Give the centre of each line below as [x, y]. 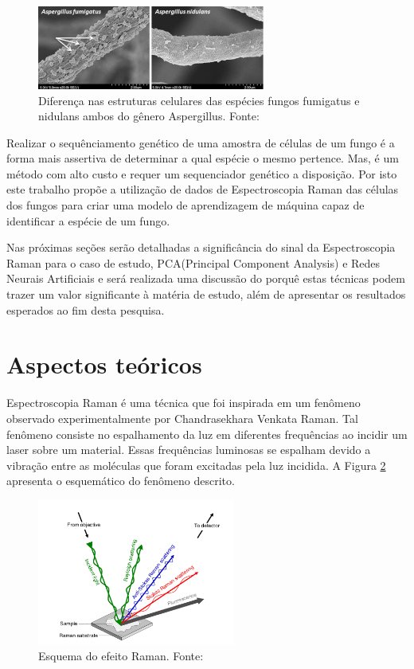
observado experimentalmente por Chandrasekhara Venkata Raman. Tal [182, 418]
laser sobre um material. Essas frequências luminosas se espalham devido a [189, 450]
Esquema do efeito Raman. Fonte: [121, 656]
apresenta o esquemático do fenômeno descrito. [121, 481]
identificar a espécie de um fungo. [88, 220]
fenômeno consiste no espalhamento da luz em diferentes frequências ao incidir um [207, 434]
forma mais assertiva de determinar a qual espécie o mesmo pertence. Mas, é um [203, 158]
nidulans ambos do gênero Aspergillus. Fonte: [149, 116]
